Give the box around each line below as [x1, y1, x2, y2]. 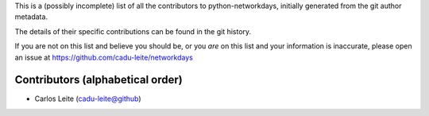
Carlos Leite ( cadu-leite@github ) [34, 94, 142, 103]
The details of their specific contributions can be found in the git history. [14, 26, 252, 36]
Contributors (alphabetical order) [14, 73, 183, 87]
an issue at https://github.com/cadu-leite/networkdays [14, 52, 194, 62]
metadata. [14, 12, 48, 21]
